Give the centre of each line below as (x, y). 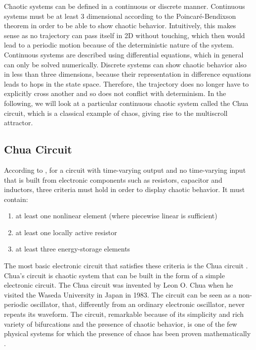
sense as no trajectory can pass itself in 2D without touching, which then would (125, 35)
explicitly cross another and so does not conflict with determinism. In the (115, 93)
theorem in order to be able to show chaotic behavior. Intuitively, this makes (120, 25)
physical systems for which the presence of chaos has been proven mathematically (128, 333)
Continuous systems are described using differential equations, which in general (124, 54)
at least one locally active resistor (66, 232)
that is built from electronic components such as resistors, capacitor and (113, 179)
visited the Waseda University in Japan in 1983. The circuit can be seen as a (120, 294)
